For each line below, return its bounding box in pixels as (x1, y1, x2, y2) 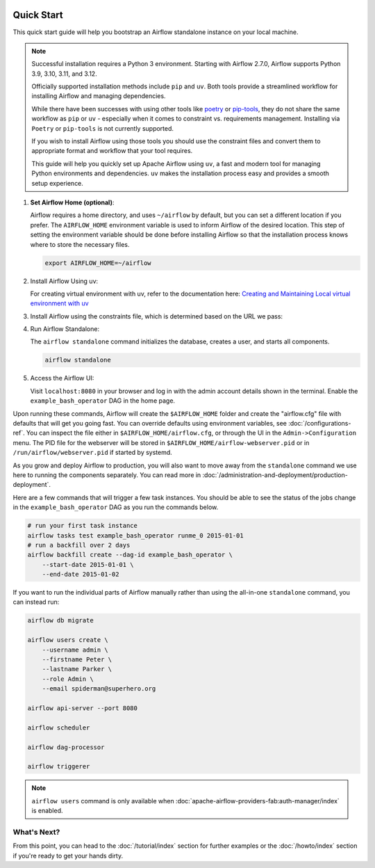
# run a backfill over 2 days (27, 541, 131, 549)
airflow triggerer (27, 762, 90, 771)
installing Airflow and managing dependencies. (31, 92, 166, 100)
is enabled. (31, 807, 63, 815)
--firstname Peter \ (42, 655, 112, 664)
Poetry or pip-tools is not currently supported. (31, 124, 174, 132)
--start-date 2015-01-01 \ (42, 561, 135, 568)
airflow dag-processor (27, 743, 105, 751)
